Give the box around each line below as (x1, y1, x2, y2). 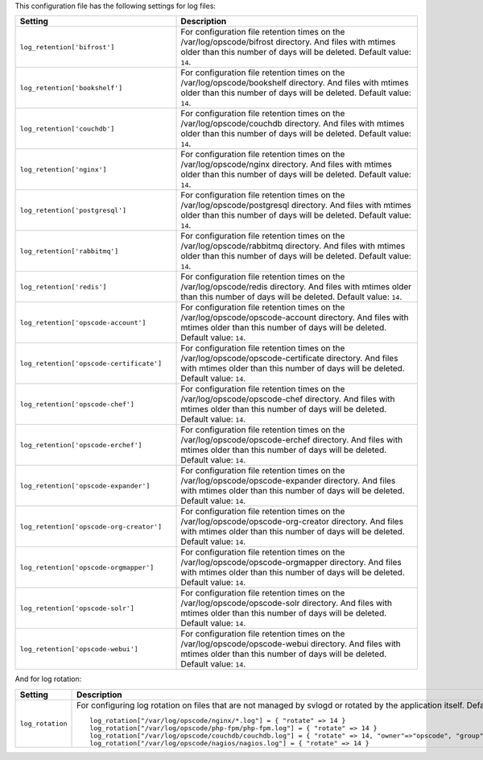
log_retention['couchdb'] (19, 124, 115, 133)
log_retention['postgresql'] (19, 206, 127, 214)
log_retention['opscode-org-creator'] (19, 522, 163, 531)
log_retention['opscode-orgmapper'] (19, 563, 155, 571)
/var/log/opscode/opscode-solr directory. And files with (180, 597, 392, 608)
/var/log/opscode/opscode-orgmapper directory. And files (180, 557, 402, 568)
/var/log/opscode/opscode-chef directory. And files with (180, 393, 395, 405)
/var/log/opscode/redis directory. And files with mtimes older (180, 281, 412, 293)
